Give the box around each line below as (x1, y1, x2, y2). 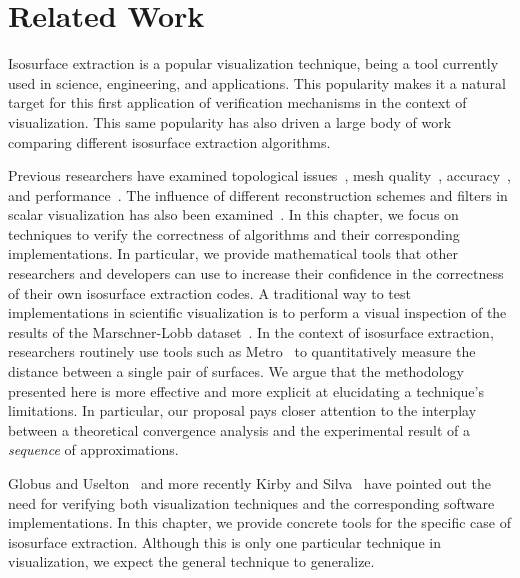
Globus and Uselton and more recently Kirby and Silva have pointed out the (8, 473, 492, 493)
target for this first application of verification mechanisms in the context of (8, 92, 467, 113)
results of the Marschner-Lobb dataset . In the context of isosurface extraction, (8, 321, 494, 342)
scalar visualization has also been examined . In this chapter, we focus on (8, 204, 459, 225)
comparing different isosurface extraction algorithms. (8, 131, 331, 152)
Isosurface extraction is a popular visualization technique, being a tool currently (8, 53, 499, 74)
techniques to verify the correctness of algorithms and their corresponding (8, 223, 460, 244)
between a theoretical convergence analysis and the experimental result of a (8, 419, 470, 440)
